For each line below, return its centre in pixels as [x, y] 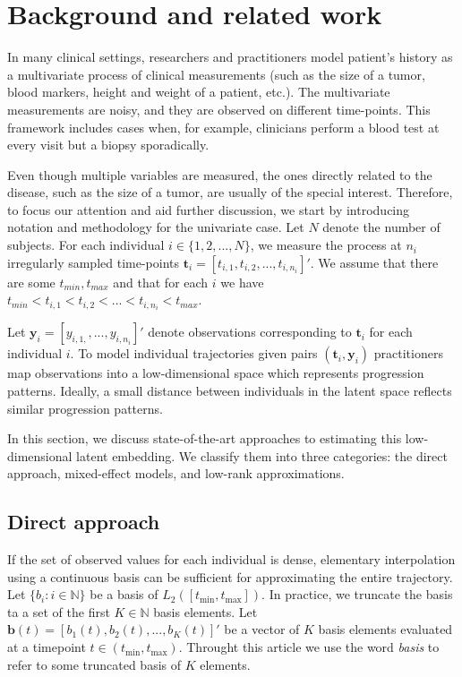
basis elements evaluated [385, 629]
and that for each [161, 282]
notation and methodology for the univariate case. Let [156, 227]
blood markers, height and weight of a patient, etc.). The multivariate [199, 92]
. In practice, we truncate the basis [357, 594]
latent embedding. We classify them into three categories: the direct [262, 455]
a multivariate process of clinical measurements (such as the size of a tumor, [216, 74]
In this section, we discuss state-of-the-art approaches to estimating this [205, 438]
